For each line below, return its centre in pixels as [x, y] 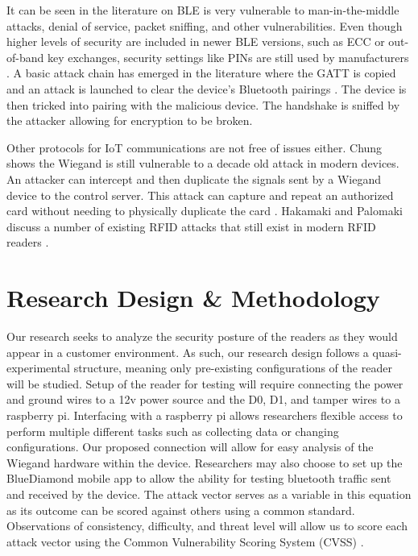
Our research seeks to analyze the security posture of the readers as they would [202, 336]
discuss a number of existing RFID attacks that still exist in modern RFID [191, 226]
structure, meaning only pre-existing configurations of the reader [233, 368]
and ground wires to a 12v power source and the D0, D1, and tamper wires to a [203, 399]
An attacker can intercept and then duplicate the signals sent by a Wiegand [194, 178]
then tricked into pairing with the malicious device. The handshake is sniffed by [203, 104]
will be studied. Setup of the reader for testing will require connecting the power [205, 383]
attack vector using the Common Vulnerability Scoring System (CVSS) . [185, 541]
